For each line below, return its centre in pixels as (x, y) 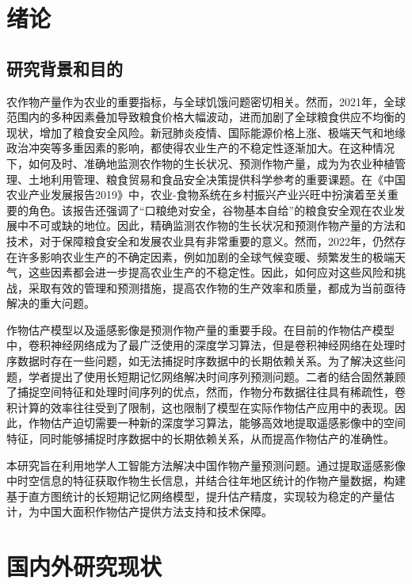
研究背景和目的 (65, 68)
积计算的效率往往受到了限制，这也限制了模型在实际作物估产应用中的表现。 (200, 407)
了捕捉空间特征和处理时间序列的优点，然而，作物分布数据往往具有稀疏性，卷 (206, 392)
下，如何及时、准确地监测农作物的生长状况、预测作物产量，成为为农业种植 (200, 163)
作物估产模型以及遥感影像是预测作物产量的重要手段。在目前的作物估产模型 (200, 329)
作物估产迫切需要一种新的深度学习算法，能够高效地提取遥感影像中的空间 (217, 423)
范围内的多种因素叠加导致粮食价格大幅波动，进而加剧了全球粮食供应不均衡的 (206, 117)
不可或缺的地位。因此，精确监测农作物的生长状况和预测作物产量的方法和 (217, 225)
